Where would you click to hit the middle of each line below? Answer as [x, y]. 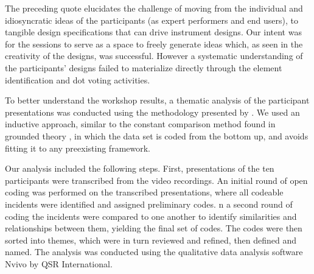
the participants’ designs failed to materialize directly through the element [144, 67]
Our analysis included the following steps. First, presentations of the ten [140, 168]
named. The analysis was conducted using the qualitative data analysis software [154, 252]
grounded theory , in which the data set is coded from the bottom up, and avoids [157, 135]
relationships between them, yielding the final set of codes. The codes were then [154, 228]
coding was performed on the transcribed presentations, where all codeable [144, 192]
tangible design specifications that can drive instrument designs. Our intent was [153, 32]
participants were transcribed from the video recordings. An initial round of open [156, 180]
